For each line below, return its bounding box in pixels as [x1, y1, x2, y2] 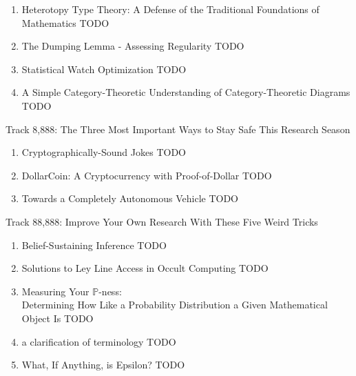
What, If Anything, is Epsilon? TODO [21, 357, 185, 372]
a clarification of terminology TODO [21, 334, 176, 348]
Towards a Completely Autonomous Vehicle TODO [21, 191, 238, 206]
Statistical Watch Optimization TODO [21, 61, 187, 76]
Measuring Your [21, 284, 90, 298]
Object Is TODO [21, 310, 94, 325]
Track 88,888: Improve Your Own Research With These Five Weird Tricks [6, 214, 318, 228]
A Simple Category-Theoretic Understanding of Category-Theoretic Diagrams [21, 85, 350, 99]
